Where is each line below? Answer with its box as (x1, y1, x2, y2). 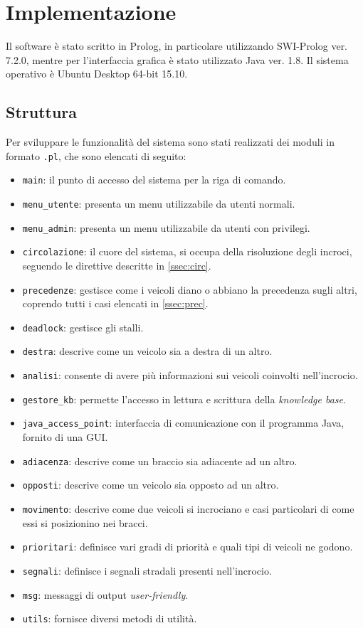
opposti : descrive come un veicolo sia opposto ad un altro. (22, 477, 279, 492)
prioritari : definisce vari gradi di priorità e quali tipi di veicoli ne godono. (22, 539, 353, 554)
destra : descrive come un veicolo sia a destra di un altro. (22, 344, 273, 358)
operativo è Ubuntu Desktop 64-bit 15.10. (6, 66, 188, 81)
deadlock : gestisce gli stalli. (22, 319, 144, 334)
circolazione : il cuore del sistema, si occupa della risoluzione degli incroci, (22, 244, 352, 259)
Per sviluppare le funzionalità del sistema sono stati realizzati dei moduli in (6, 134, 335, 149)
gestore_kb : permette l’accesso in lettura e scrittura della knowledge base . (22, 391, 346, 406)
